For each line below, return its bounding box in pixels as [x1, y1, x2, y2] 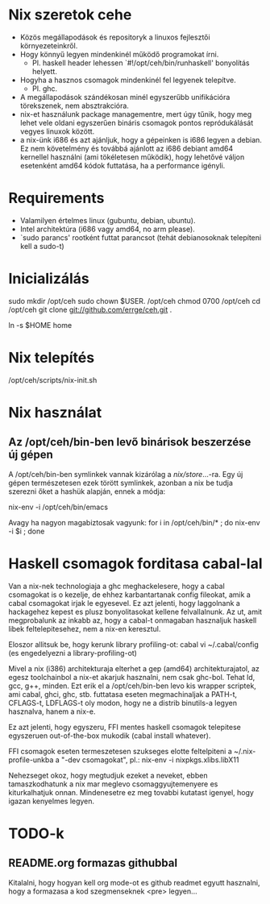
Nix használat [8, 403, 102, 421]
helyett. [31, 66, 58, 76]
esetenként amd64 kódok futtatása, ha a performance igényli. [19, 160, 226, 170]
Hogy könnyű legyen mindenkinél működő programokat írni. [19, 49, 219, 59]
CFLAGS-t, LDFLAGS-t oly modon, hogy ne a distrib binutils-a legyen [8, 698, 238, 707]
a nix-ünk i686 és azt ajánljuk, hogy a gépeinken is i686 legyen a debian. [19, 135, 262, 144]
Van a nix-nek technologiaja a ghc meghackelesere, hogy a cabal [8, 581, 226, 591]
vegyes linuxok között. [19, 126, 95, 136]
